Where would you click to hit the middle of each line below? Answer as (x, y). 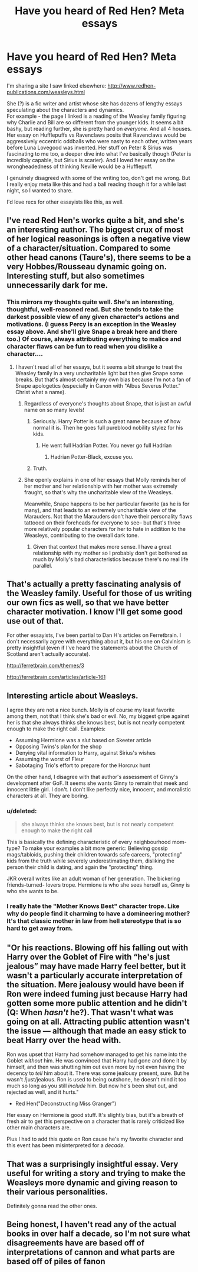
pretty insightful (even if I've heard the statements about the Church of (93, 648)
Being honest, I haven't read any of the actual (92, 1224)
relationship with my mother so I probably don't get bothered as (110, 553)
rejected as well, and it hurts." (43, 1092)
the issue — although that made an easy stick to (97, 1031)
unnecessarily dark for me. (57, 285)
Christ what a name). (41, 392)
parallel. (42, 565)
